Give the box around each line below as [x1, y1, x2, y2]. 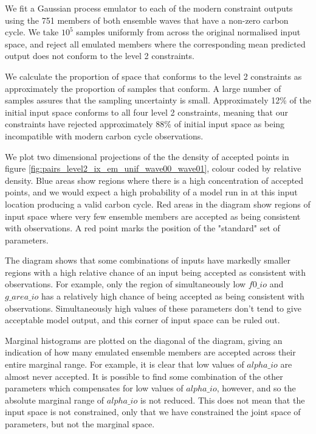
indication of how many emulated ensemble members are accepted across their [5, 346, 296, 359]
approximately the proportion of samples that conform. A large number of [5, 82, 281, 94]
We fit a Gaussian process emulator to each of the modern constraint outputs [5, 2, 293, 14]
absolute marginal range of [5, 393, 105, 406]
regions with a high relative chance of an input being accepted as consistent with [5, 265, 306, 278]
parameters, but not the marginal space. [5, 418, 155, 430]
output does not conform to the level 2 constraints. [5, 49, 194, 62]
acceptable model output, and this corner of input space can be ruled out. [5, 313, 280, 326]
